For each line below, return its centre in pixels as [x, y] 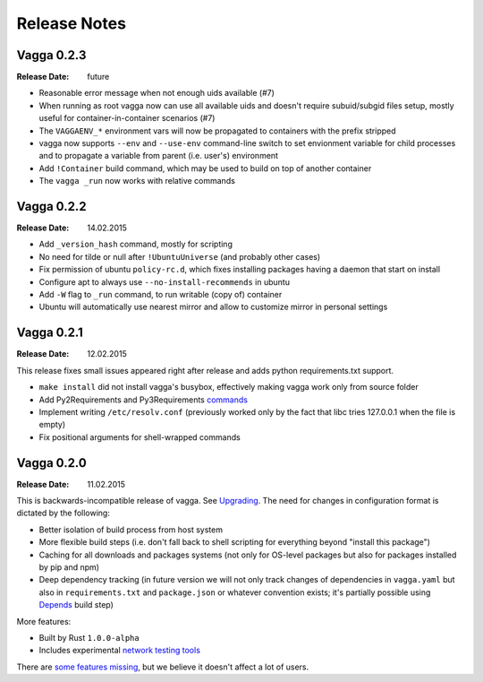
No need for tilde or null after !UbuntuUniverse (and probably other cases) [180, 256]
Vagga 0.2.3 [51, 55]
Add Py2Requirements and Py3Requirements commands [143, 400]
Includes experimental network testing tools [120, 651]
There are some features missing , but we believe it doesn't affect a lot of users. [163, 667]
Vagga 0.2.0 [51, 463]
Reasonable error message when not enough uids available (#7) [157, 93]
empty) [52, 425]
